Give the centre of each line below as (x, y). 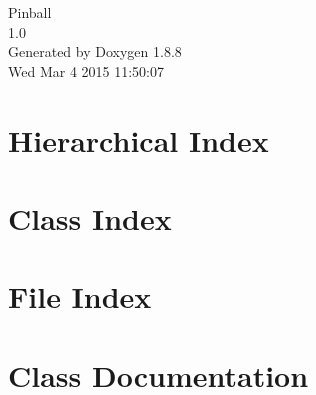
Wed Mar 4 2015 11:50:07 (86, 70)
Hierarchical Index (138, 139)
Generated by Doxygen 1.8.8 (95, 51)
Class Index (90, 217)
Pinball (30, 12)
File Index (80, 296)
